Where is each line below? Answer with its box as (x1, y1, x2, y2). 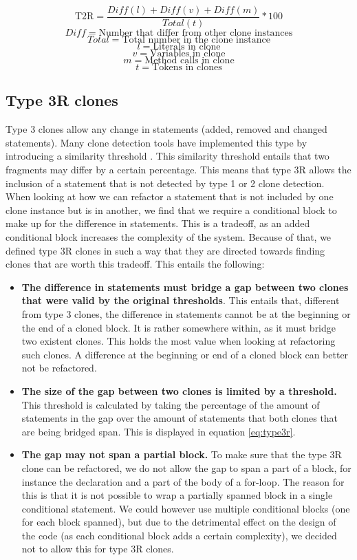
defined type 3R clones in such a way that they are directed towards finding (6, 243, 325, 257)
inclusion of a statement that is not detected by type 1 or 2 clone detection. (6, 175, 325, 190)
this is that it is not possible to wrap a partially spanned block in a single (21, 488, 333, 502)
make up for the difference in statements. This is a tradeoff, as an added (6, 216, 310, 230)
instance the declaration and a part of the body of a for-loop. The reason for (21, 474, 345, 488)
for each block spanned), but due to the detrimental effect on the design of (21, 515, 336, 529)
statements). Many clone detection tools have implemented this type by (6, 135, 307, 149)
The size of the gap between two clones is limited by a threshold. (21, 383, 337, 398)
